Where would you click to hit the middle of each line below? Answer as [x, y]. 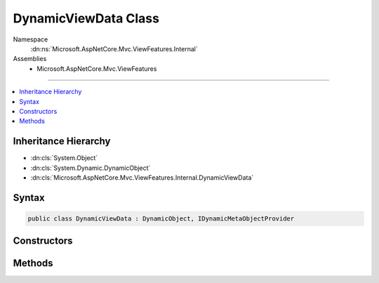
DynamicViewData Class [86, 18]
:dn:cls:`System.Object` [64, 158]
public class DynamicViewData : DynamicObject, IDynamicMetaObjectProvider [161, 218]
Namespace [31, 39]
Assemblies [30, 59]
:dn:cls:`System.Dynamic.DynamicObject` [91, 168]
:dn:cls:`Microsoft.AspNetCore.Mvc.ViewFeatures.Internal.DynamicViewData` [142, 177]
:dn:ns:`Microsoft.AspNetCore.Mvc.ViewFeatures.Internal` [114, 48]
